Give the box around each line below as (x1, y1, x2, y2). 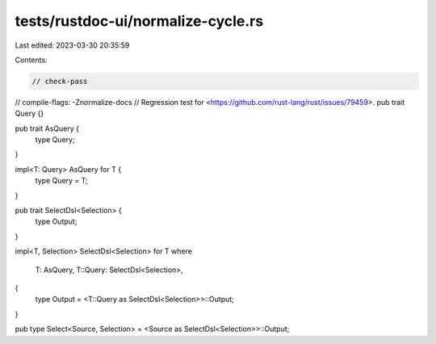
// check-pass (31, 77, 88, 86)
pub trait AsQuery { (15, 124, 80, 133)
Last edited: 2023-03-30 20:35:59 (15, 40, 130, 50)
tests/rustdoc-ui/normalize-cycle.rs (15, 12, 264, 30)
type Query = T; (35, 176, 88, 186)
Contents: (15, 55, 48, 65)
